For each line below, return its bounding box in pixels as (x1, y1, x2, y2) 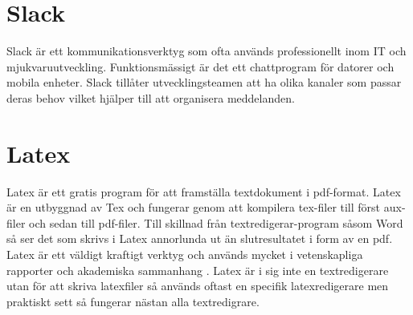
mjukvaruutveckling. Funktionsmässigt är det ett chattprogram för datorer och (6, 58, 395, 75)
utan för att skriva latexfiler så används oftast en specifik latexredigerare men (6, 277, 389, 294)
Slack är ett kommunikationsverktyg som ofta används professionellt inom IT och (6, 42, 407, 59)
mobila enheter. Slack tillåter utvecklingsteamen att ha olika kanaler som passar (6, 74, 402, 91)
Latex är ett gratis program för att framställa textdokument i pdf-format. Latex (6, 183, 401, 200)
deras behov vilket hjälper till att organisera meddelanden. (6, 89, 295, 106)
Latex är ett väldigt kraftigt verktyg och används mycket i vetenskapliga (6, 246, 363, 262)
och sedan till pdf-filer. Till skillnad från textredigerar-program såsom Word (29, 214, 403, 231)
